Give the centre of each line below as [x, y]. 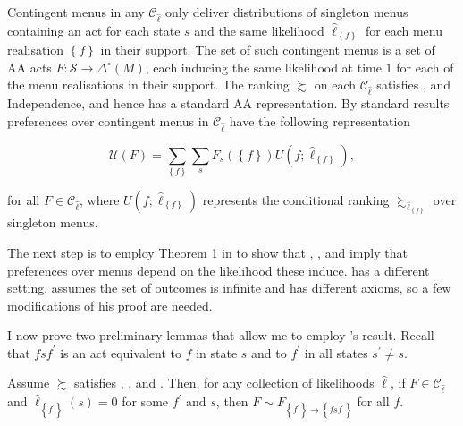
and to [269, 352]
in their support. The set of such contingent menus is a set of [268, 50]
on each [335, 85]
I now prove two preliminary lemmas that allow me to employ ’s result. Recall [221, 335]
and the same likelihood [259, 30]
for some [145, 401]
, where [100, 199]
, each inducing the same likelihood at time [263, 67]
